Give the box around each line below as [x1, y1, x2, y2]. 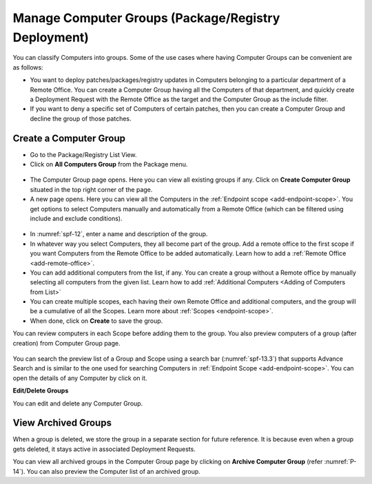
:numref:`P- [324, 458, 357, 466]
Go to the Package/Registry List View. [30, 150, 137, 158]
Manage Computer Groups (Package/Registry [12, 10, 280, 25]
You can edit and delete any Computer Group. [12, 399, 143, 408]
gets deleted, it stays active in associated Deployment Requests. [12, 445, 196, 453]
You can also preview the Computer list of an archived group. [26, 467, 201, 475]
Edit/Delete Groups [12, 386, 69, 395]
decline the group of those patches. [30, 114, 132, 123]
